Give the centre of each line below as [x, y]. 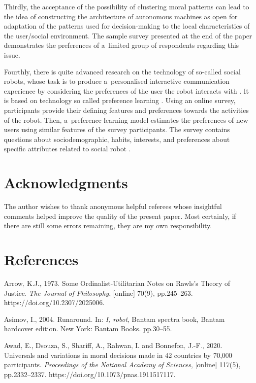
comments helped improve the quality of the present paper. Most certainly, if [120, 216]
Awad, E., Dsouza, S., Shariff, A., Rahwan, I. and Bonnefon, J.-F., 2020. [113, 345]
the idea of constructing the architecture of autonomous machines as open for [121, 16]
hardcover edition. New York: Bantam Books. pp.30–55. [88, 329]
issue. [12, 54]
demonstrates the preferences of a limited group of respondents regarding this [122, 45]
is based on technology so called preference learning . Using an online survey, [120, 100]
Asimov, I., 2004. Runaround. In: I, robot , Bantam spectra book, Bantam [114, 319]
